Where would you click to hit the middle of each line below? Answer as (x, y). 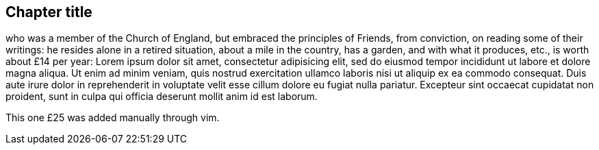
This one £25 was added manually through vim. (113, 118)
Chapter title (49, 12)
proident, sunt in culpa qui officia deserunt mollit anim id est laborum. (162, 97)
